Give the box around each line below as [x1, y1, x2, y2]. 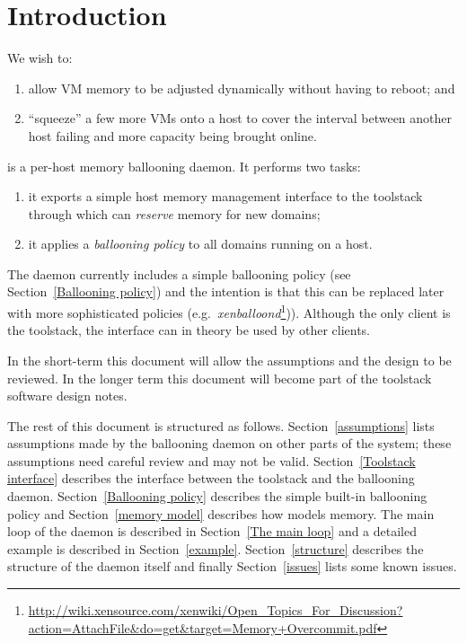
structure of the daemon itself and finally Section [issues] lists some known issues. [7, 557, 457, 576]
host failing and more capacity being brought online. [28, 126, 317, 145]
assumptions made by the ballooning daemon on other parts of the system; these [7, 434, 452, 453]
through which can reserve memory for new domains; [28, 204, 321, 223]
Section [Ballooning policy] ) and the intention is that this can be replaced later [7, 282, 445, 301]
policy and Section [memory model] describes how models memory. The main [7, 504, 435, 523]
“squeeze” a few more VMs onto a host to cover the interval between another [28, 109, 453, 128]
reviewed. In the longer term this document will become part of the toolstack [7, 368, 432, 387]
